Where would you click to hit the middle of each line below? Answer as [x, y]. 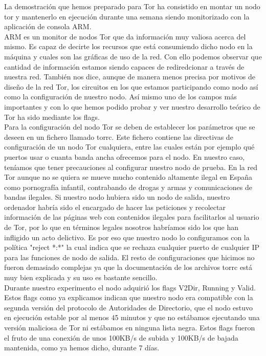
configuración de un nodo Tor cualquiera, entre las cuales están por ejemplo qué [129, 147]
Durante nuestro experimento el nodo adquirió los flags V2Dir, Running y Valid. [130, 287]
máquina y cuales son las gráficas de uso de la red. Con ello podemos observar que [133, 56]
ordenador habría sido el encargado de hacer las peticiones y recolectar [115, 207]
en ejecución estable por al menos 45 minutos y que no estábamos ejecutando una [132, 317]
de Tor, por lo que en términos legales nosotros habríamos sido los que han [121, 227]
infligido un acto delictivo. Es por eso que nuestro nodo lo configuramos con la [127, 237]
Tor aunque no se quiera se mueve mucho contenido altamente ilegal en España [128, 177]
